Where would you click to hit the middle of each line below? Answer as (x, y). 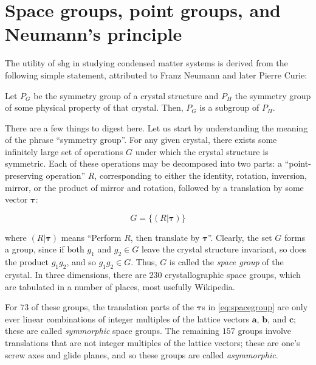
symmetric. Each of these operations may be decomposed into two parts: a (144, 163)
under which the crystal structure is (202, 151)
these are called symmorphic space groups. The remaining (112, 331)
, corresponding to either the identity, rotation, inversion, (201, 176)
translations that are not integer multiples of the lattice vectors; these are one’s (153, 342)
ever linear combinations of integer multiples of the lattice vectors (127, 318)
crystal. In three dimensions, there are (76, 275)
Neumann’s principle (94, 34)
